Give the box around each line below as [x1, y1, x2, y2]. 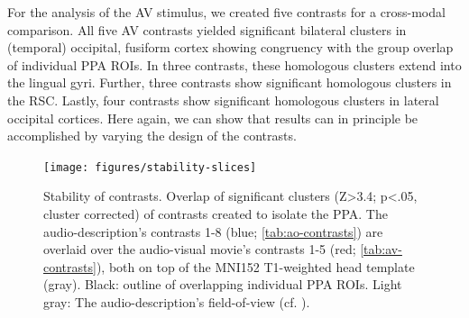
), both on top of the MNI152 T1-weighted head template [96, 257, 415, 276]
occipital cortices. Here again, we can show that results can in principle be [7, 108, 418, 127]
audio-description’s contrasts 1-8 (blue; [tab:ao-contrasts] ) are [43, 222, 383, 241]
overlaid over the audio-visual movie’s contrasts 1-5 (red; [43, 240, 356, 259]
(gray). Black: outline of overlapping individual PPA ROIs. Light [43, 275, 402, 294]
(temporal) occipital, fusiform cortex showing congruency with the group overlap [7, 38, 454, 57]
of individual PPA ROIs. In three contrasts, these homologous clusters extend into [7, 55, 462, 74]
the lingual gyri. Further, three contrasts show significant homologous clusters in [7, 73, 452, 92]
